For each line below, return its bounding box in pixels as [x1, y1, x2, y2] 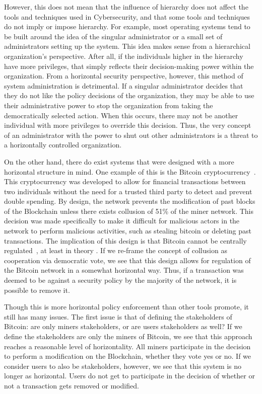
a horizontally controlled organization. [4, 139, 122, 150]
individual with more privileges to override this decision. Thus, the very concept [4, 120, 251, 130]
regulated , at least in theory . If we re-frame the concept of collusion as [4, 245, 227, 256]
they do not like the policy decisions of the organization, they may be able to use [4, 90, 254, 101]
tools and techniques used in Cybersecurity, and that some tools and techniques [4, 11, 250, 22]
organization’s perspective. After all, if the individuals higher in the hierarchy [4, 50, 243, 61]
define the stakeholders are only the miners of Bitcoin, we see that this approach [4, 331, 252, 341]
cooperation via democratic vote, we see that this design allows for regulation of [4, 255, 251, 265]
